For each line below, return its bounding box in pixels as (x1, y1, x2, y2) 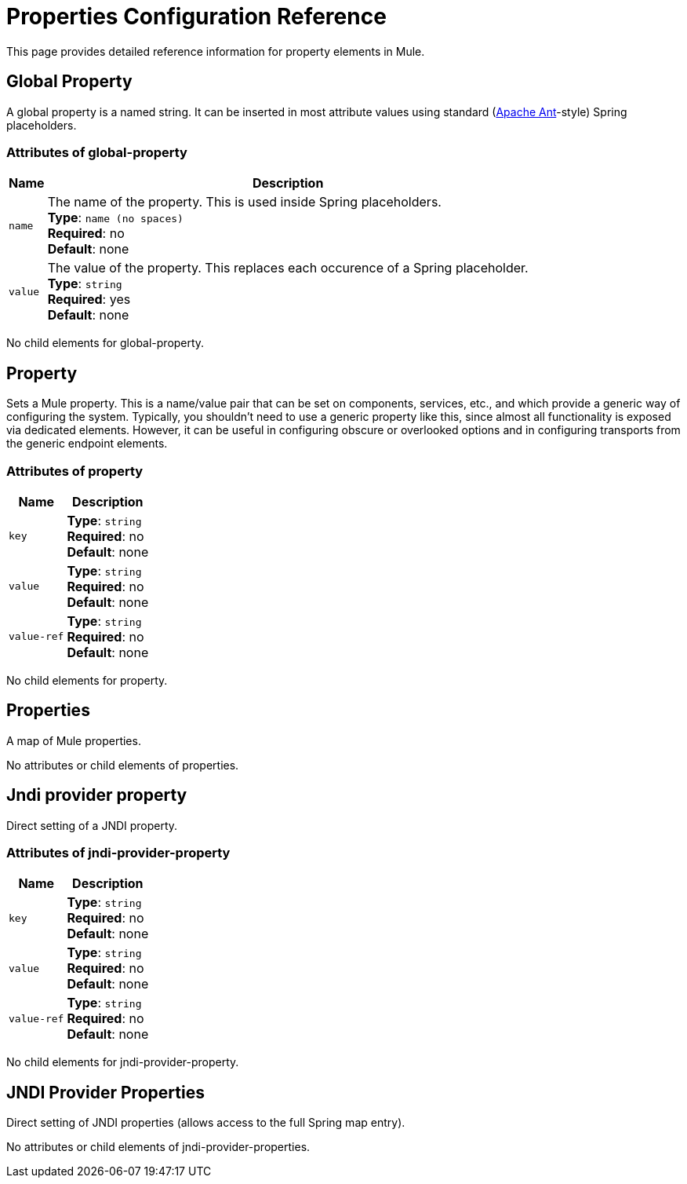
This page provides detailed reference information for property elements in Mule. (6, 44, 425, 58)
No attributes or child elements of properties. (6, 758, 239, 772)
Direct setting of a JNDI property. (6, 818, 178, 832)
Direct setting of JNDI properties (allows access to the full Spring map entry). (6, 1116, 405, 1130)
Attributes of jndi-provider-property (6, 845, 231, 861)
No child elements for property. (6, 673, 168, 687)
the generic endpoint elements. (6, 437, 168, 451)
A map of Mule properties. (6, 733, 141, 747)
